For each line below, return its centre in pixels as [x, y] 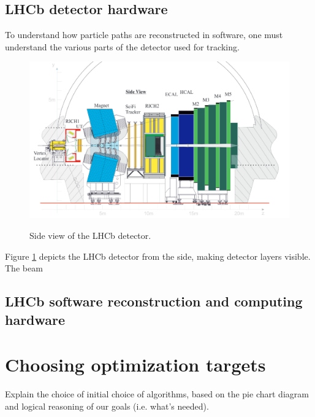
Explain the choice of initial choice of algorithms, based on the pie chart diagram [157, 394]
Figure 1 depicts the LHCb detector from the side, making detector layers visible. [158, 256]
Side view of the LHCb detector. [90, 236]
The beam [24, 268]
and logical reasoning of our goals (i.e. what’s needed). [107, 406]
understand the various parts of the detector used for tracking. [122, 46]
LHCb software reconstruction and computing [154, 301]
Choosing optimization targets [135, 364]
